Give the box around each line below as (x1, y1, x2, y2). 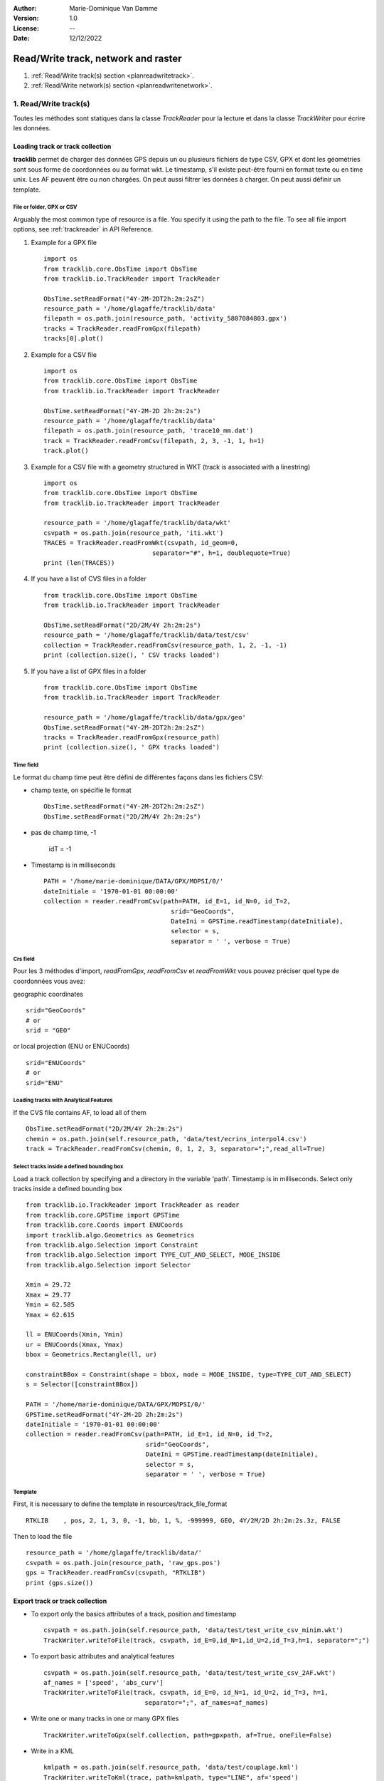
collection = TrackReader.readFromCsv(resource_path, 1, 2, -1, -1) (43, 641, 287, 649)
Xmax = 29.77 (26, 1290, 71, 1299)
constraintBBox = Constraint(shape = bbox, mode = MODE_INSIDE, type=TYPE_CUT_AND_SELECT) (26, 1370, 352, 1378)
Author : (13, 4, 37, 12)
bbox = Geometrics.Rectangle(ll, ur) (26, 1351, 158, 1359)
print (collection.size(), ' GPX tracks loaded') (43, 743, 220, 752)
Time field (13, 762, 39, 769)
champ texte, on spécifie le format (31, 786, 132, 794)
